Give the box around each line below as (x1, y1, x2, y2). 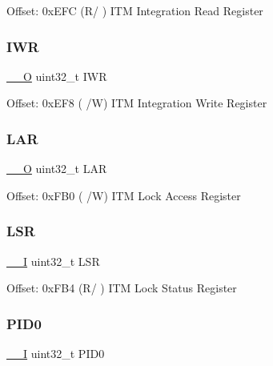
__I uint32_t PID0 (6, 345, 105, 362)
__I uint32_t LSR (6, 252, 100, 269)
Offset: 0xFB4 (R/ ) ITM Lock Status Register (6, 280, 237, 296)
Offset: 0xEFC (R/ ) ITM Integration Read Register (6, 2, 263, 18)
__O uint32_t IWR (6, 67, 107, 84)
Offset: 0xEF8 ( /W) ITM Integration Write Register (6, 95, 267, 111)
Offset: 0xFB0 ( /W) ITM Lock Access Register (6, 187, 241, 203)
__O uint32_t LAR (6, 160, 107, 177)
